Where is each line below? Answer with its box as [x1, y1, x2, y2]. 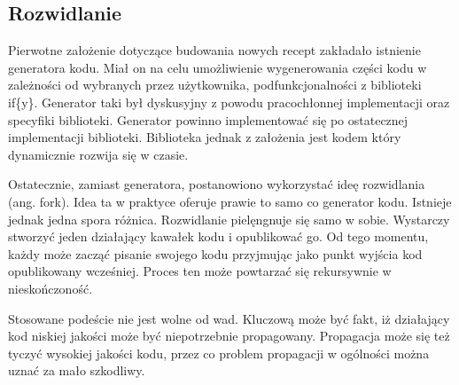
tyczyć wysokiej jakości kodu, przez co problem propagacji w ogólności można [8, 343, 430, 362]
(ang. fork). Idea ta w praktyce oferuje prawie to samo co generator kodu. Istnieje [8, 192, 452, 210]
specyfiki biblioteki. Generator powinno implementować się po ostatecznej [8, 110, 408, 129]
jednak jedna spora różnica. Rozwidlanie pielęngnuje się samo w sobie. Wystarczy [8, 209, 450, 228]
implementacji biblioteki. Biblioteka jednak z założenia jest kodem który [8, 128, 401, 146]
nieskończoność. [8, 279, 93, 297]
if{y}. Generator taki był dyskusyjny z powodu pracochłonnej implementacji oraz [8, 92, 450, 111]
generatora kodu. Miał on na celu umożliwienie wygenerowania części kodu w [8, 58, 427, 76]
